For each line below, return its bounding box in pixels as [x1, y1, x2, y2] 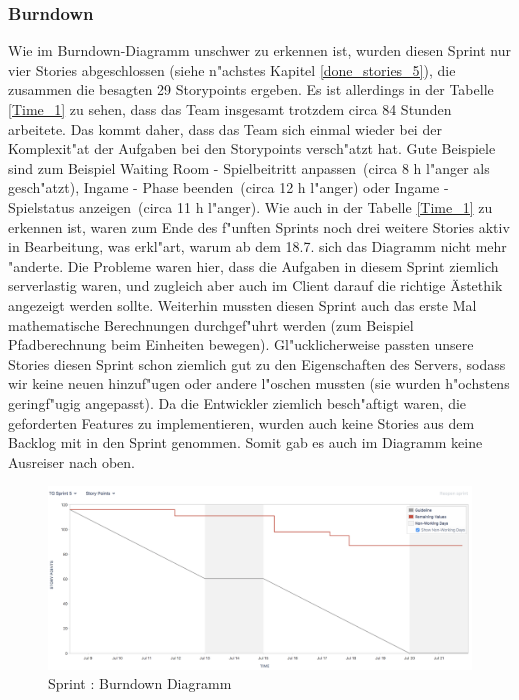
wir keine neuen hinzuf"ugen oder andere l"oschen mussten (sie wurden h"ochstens [8, 373, 510, 394]
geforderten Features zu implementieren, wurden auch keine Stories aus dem [8, 412, 475, 433]
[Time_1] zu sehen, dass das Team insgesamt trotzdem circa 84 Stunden [8, 99, 452, 119]
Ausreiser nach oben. [8, 451, 136, 472]
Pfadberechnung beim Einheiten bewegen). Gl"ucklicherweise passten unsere [8, 334, 474, 355]
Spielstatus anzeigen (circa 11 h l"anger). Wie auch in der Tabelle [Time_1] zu [8, 196, 493, 217]
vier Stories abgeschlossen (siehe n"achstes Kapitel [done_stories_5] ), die [8, 59, 456, 80]
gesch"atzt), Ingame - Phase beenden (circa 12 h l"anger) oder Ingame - [8, 177, 449, 198]
